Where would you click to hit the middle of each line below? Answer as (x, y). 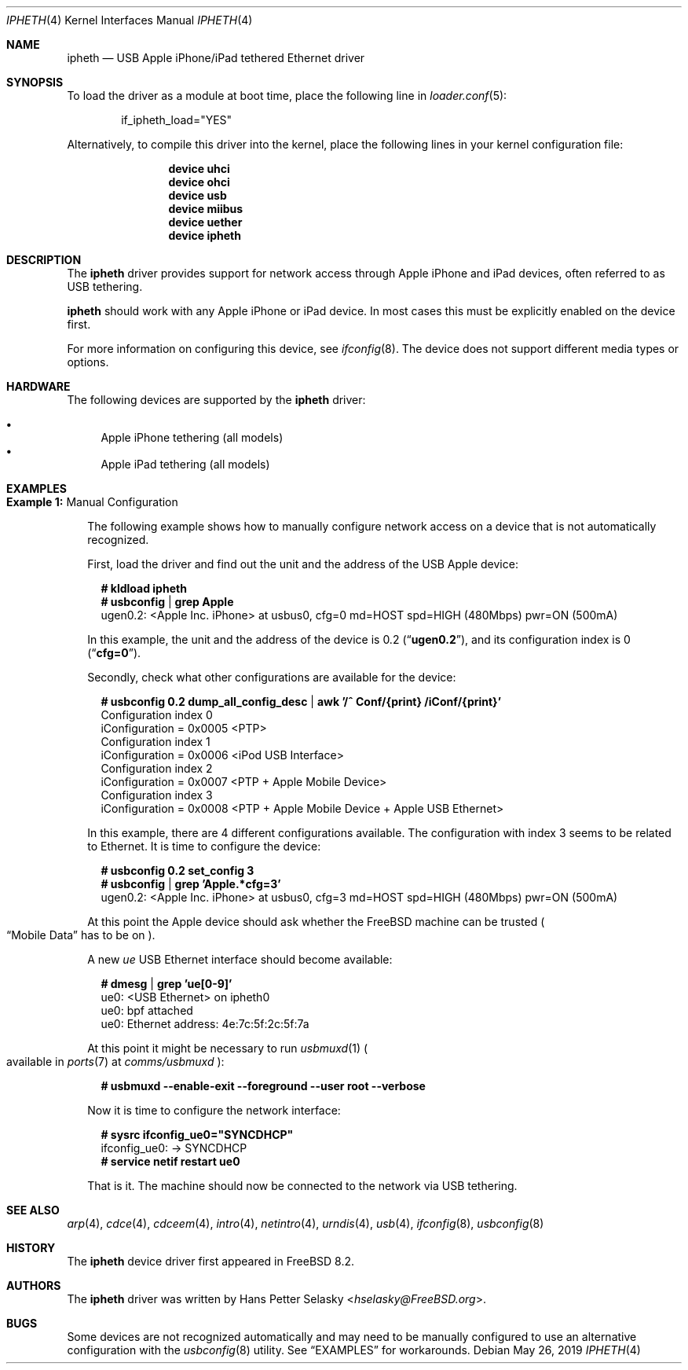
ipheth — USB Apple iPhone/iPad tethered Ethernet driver (216, 58)
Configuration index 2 (157, 768)
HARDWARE (38, 386)
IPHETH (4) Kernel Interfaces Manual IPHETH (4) (130, 20)
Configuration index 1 (156, 742)
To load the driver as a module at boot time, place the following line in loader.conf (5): (287, 95)
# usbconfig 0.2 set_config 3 (177, 870)
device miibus (206, 209)
